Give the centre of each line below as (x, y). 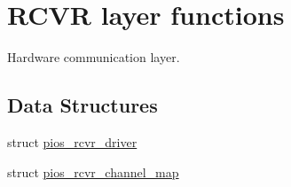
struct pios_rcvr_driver (72, 141)
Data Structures (83, 105)
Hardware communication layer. (94, 57)
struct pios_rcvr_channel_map (93, 171)
